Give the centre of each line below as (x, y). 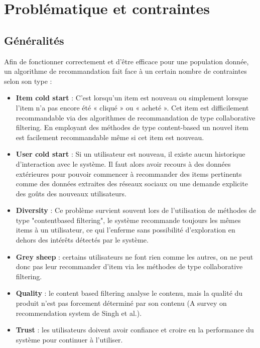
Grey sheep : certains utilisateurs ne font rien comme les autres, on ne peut (135, 256)
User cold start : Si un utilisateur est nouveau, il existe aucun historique (131, 154)
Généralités (34, 40)
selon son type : (28, 81)
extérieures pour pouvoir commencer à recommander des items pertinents (129, 173)
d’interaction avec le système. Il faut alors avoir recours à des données (123, 163)
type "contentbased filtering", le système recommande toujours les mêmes (128, 220)
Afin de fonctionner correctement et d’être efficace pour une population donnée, (126, 61)
